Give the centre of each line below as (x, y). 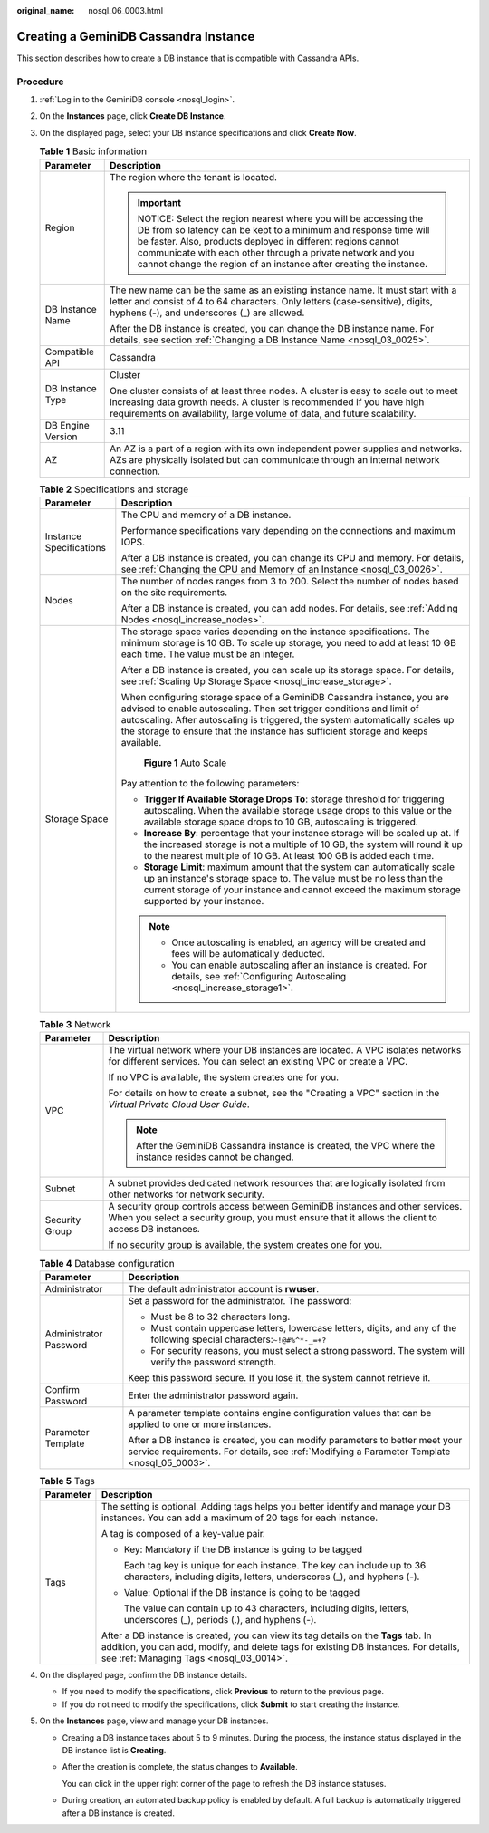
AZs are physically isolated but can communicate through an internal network (275, 459)
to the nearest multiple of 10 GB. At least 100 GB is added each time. (289, 855)
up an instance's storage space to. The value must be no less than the (293, 878)
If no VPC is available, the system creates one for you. (224, 1077)
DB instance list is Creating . (114, 1751)
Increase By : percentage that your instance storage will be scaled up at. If (302, 833)
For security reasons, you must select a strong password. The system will (308, 1350)
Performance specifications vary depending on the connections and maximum (288, 530)
